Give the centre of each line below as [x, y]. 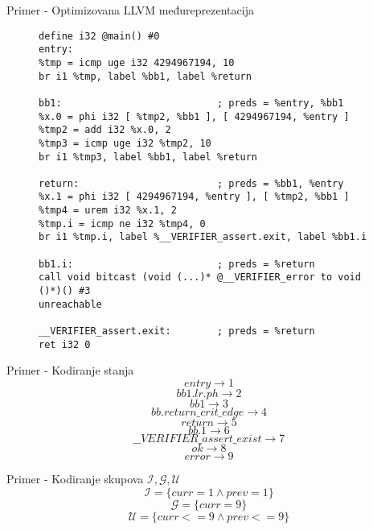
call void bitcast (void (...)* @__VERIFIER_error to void [200, 277]
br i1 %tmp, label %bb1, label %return [145, 76]
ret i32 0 [65, 344]
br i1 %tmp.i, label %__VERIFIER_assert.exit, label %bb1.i [203, 237]
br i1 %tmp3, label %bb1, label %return [148, 157]
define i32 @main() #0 [99, 36]
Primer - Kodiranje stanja [70, 370]
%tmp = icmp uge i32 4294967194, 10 [137, 62]
